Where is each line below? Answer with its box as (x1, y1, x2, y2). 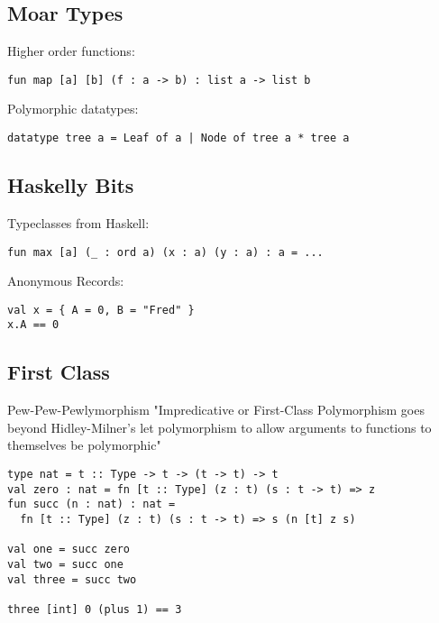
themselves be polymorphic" (7, 435, 161, 454)
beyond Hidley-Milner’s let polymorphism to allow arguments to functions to (7, 417, 432, 436)
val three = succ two (7, 573, 137, 586)
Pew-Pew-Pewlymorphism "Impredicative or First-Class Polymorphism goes (7, 400, 425, 419)
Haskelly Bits (7, 171, 134, 199)
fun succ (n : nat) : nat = (7, 498, 176, 511)
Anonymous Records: (7, 271, 124, 290)
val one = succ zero (7, 543, 131, 556)
